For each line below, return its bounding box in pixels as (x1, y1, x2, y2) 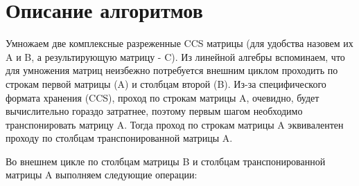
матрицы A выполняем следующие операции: (6, 167, 198, 182)
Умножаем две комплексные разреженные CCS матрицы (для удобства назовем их (6, 36, 353, 50)
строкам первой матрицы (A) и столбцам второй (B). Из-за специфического (6, 76, 326, 91)
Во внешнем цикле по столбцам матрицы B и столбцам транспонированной (6, 154, 326, 168)
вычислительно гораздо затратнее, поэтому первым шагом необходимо (6, 104, 303, 118)
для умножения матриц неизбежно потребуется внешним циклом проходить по (6, 63, 338, 77)
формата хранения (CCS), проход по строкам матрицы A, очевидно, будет (6, 90, 319, 104)
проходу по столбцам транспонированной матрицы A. (6, 131, 233, 145)
